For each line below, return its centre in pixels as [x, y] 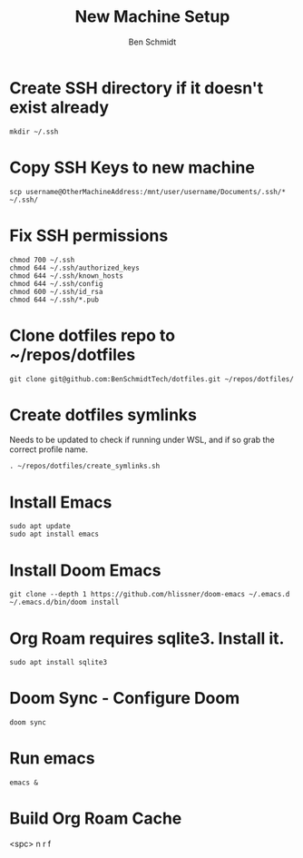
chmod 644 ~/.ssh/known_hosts [67, 276]
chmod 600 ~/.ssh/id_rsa [56, 291]
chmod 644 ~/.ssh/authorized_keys [75, 268]
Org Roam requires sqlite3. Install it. [147, 638]
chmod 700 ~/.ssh [42, 260]
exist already [59, 107]
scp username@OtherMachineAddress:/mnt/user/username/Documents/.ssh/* [147, 192]
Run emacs [52, 759]
